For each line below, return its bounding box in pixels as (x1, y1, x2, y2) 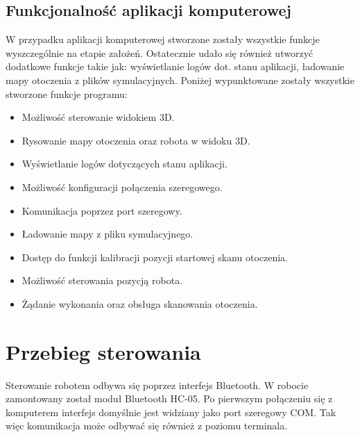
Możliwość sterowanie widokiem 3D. (22, 110, 175, 124)
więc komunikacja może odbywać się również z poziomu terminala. (6, 418, 288, 433)
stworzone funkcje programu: (6, 86, 128, 101)
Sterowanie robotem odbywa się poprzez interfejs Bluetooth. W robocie (6, 377, 309, 392)
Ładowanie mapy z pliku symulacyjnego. (22, 226, 194, 241)
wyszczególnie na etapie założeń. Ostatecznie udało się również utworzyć (6, 45, 314, 60)
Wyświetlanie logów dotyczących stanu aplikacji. (22, 156, 228, 171)
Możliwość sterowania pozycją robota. (22, 273, 183, 288)
